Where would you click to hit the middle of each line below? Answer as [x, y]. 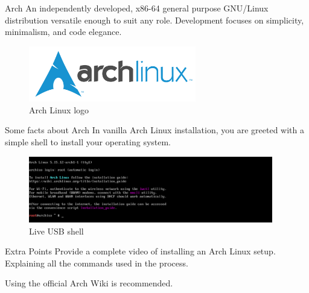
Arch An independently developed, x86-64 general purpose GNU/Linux [137, 8]
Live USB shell [56, 231]
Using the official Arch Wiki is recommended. [89, 283]
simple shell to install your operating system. [88, 142]
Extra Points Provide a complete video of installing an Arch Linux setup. [140, 251]
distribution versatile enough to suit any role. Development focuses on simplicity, [154, 20]
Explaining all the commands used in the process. [97, 263]
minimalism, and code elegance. [63, 32]
